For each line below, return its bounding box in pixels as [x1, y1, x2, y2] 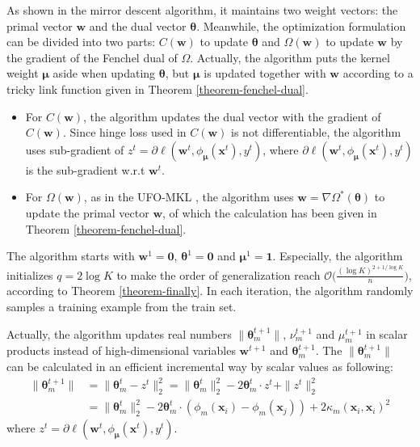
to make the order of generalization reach [116, 266, 321, 283]
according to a [342, 65, 414, 82]
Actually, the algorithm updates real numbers [6, 325, 232, 342]
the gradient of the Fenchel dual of [6, 48, 178, 65]
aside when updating [52, 65, 156, 82]
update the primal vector [25, 204, 149, 221]
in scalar [366, 325, 408, 342]
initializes [6, 266, 53, 283]
